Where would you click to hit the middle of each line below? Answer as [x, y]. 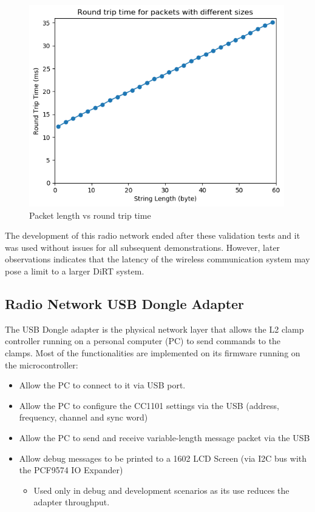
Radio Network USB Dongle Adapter [125, 303]
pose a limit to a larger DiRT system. [75, 271]
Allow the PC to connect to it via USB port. [102, 385]
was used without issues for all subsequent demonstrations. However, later [143, 247]
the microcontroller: [42, 364]
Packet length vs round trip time [90, 215]
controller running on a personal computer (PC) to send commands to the [143, 341]
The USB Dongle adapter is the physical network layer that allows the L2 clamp [154, 329]
